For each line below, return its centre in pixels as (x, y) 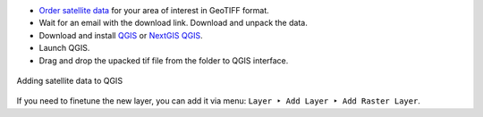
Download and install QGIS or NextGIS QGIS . (121, 35)
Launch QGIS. (64, 48)
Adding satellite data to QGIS (70, 80)
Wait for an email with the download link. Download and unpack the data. (173, 23)
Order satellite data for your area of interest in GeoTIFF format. (154, 10)
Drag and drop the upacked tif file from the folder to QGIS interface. (164, 60)
